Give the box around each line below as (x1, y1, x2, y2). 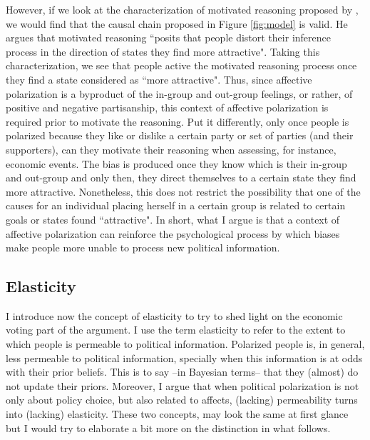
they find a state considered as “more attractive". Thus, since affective (6, 71, 312, 86)
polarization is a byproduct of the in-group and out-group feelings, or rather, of (6, 86, 353, 101)
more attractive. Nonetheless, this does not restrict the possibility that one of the (6, 184, 361, 199)
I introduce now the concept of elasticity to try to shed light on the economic (6, 308, 343, 323)
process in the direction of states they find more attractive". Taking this (6, 44, 320, 59)
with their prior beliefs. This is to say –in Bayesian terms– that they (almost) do (6, 364, 359, 379)
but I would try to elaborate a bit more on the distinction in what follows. (6, 420, 331, 435)
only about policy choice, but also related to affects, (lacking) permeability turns (6, 392, 358, 407)
